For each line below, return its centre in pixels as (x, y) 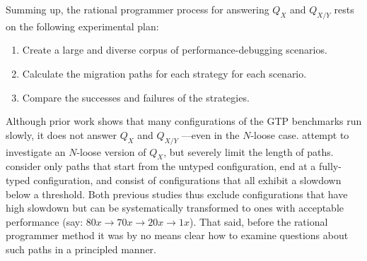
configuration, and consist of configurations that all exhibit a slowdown (187, 180)
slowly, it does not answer (61, 134)
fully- (330, 166)
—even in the (210, 134)
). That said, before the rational (258, 221)
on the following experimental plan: (82, 26)
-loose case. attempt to (300, 134)
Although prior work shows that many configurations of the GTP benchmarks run (184, 121)
